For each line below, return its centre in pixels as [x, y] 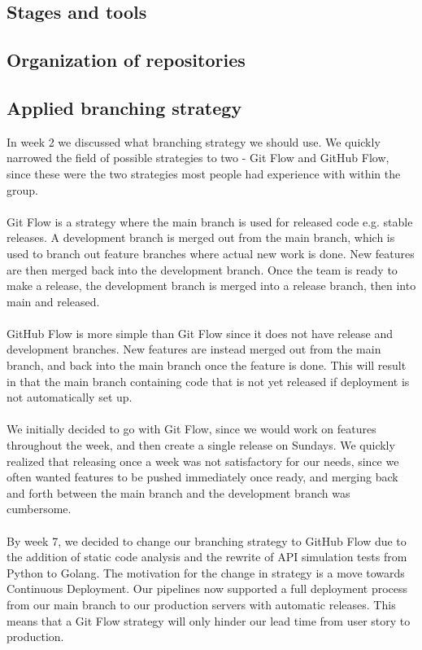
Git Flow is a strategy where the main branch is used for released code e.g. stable [210, 221]
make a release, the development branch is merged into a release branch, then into [211, 285]
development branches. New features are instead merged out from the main [194, 349]
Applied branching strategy [124, 107]
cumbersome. [39, 509]
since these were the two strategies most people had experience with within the [204, 173]
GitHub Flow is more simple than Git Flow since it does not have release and [200, 333]
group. [22, 189]
